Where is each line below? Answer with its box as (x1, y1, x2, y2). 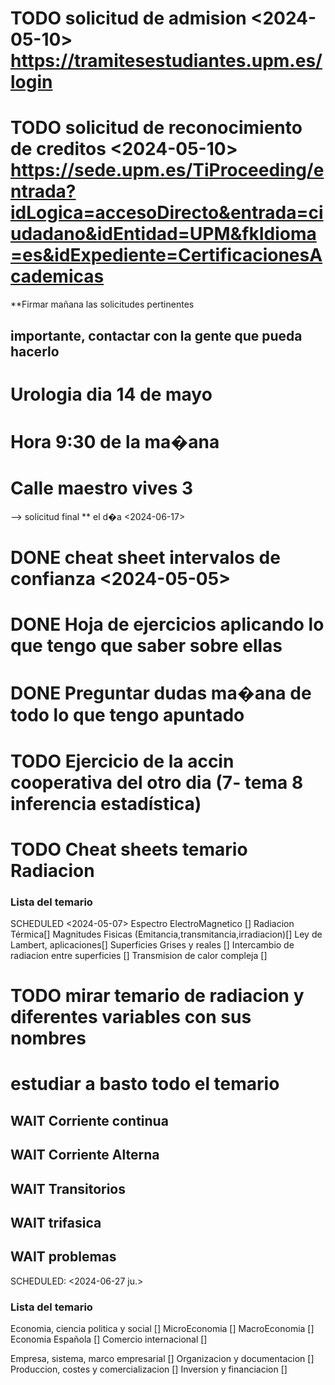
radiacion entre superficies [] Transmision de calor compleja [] (10, 950, 268, 962)
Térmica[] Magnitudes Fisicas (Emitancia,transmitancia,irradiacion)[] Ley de (10, 928, 323, 941)
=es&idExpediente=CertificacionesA (10, 244, 323, 267)
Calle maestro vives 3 (10, 477, 194, 500)
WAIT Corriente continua (10, 1112, 169, 1129)
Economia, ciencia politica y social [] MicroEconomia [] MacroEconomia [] (10, 1323, 315, 1335)
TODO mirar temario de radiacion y (10, 985, 305, 1007)
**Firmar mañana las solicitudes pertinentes (10, 298, 195, 311)
